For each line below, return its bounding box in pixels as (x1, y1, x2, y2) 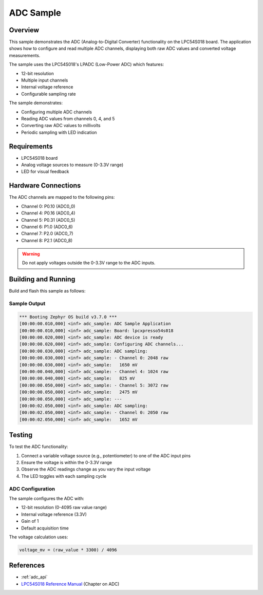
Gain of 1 (21, 518, 39, 524)
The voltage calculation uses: (9, 534, 68, 540)
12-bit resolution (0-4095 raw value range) (21, 505, 107, 510)
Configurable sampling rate (21, 91, 76, 97)
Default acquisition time (21, 525, 69, 531)
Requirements (9, 142, 53, 150)
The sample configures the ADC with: (9, 495, 85, 501)
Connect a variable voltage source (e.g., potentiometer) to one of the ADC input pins (21, 452, 191, 459)
